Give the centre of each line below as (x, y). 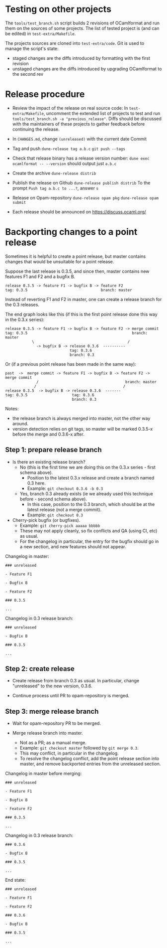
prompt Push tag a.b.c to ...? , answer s (55, 188)
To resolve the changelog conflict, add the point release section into (89, 759)
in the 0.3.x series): (25, 319)
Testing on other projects (58, 9)
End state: (15, 880)
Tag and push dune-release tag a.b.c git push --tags (69, 149)
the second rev (28, 74)
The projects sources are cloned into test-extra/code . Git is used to (75, 43)
